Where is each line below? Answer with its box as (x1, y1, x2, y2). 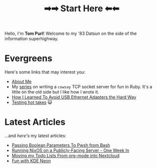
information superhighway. (4, 36, 59, 42)
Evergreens (4, 53, 52, 64)
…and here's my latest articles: (4, 133, 67, 139)
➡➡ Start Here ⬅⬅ (44, 3, 119, 14)
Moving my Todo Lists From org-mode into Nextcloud (11, 153, 120, 159)
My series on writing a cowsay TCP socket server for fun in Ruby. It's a (11, 84, 153, 90)
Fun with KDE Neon (11, 158, 51, 164)
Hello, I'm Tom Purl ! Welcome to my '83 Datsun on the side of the (4, 30, 137, 37)
